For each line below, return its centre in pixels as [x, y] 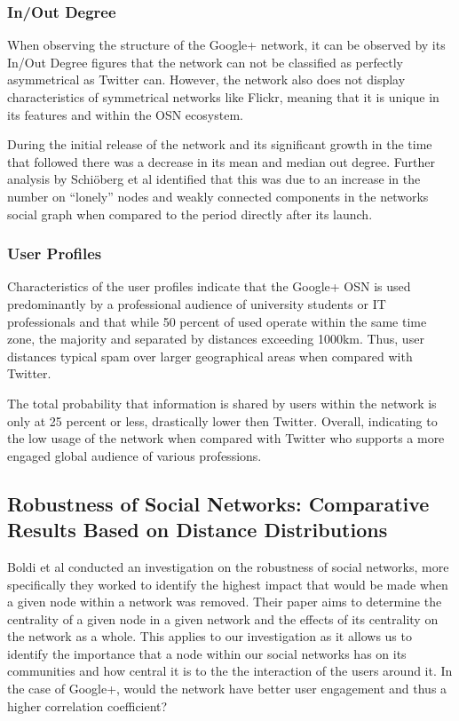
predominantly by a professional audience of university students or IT [197, 303]
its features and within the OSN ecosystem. [125, 114]
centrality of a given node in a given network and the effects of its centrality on [223, 618]
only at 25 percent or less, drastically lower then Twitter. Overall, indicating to [222, 420]
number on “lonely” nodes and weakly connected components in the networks [218, 196]
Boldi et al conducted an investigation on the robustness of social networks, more [228, 566]
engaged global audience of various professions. [135, 455]
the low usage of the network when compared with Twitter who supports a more [226, 438]
